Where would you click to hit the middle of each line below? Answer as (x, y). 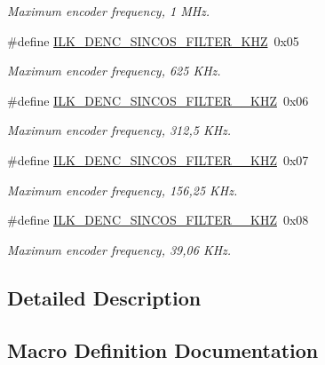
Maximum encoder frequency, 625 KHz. (114, 71)
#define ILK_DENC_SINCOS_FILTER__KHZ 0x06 (158, 100)
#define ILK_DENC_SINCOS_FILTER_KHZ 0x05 (153, 40)
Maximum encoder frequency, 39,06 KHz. (119, 249)
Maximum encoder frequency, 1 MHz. (109, 11)
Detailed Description (104, 297)
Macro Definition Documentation (163, 349)
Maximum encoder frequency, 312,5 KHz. (119, 130)
